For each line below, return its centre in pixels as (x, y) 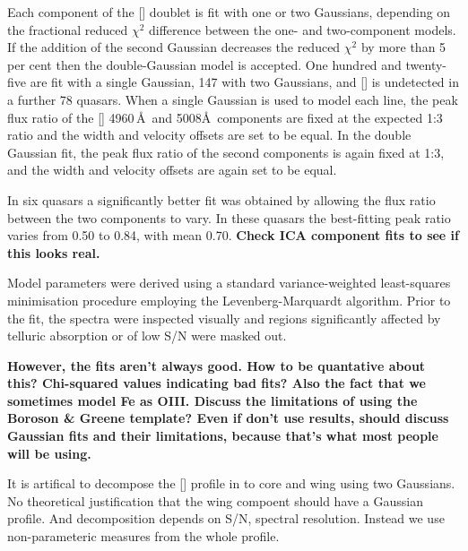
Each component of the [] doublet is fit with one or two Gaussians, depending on (229, 12)
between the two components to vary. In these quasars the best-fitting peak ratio (229, 217)
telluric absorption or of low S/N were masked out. (147, 336)
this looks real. (54, 252)
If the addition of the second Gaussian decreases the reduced (174, 47)
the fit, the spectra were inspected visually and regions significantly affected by (224, 318)
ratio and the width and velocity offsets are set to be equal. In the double (209, 135)
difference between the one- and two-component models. (303, 29)
